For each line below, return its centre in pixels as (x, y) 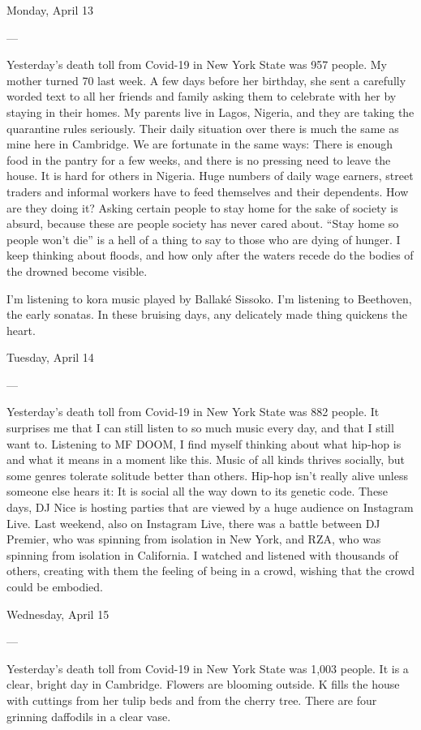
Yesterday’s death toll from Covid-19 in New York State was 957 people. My (197, 64)
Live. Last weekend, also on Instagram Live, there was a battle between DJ (193, 523)
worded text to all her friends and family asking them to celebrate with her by (202, 96)
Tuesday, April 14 (50, 357)
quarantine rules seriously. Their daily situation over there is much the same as (203, 128)
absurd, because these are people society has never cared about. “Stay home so (203, 223)
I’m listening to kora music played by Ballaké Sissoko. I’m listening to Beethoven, (209, 298)
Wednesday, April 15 (58, 614)
